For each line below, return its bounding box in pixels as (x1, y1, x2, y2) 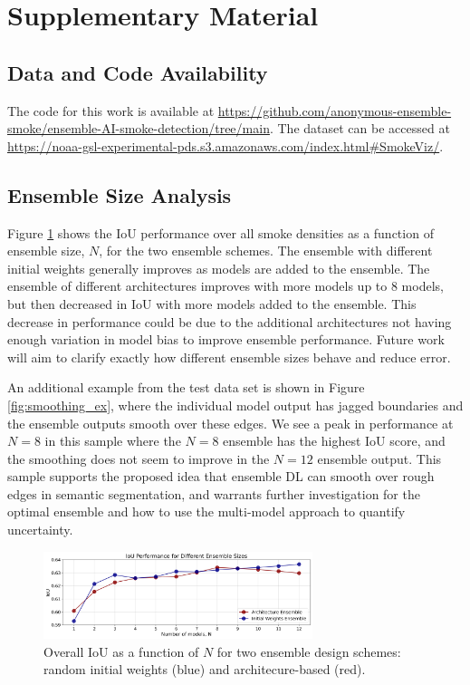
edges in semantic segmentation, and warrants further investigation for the (7, 484, 420, 503)
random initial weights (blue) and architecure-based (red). (43, 660, 366, 679)
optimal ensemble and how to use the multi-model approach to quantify (7, 502, 406, 521)
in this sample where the (44, 431, 181, 450)
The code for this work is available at (7, 101, 215, 120)
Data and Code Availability (7, 58, 268, 86)
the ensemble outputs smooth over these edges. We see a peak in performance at (7, 413, 454, 432)
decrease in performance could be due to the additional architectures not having (7, 312, 452, 331)
